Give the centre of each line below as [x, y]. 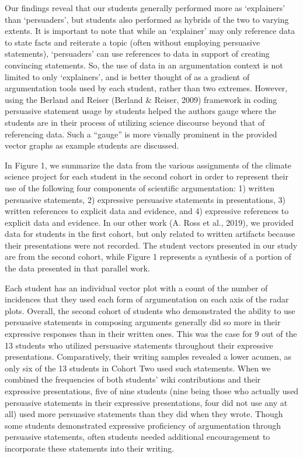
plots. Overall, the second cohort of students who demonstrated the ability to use [150, 310]
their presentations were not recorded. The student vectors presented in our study [151, 245]
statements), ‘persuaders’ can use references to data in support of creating [137, 54]
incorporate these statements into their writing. [90, 448]
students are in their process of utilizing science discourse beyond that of [135, 122]
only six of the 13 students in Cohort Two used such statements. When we [138, 368]
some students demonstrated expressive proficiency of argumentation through [143, 425]
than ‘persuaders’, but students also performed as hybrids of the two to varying [147, 19]
